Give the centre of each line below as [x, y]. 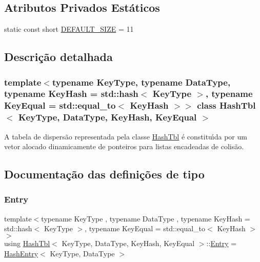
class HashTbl [226, 105]
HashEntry [21, 253]
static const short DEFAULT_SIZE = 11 [69, 29]
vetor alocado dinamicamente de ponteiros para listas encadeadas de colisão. [124, 146]
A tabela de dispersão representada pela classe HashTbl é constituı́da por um [126, 136]
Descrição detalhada [58, 57]
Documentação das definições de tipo [104, 174]
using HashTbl [27, 243]
